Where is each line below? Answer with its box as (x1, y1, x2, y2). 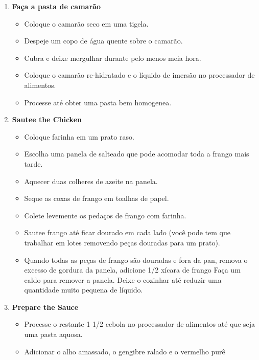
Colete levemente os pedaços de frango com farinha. (24, 210, 186, 220)
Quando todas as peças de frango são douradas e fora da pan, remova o (24, 254, 248, 265)
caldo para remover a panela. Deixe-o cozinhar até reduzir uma (24, 274, 222, 285)
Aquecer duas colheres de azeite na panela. (24, 175, 158, 186)
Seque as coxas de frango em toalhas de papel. (24, 193, 169, 204)
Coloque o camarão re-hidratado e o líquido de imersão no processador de (24, 70, 255, 80)
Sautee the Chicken (12, 114, 82, 125)
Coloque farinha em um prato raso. (24, 131, 134, 142)
